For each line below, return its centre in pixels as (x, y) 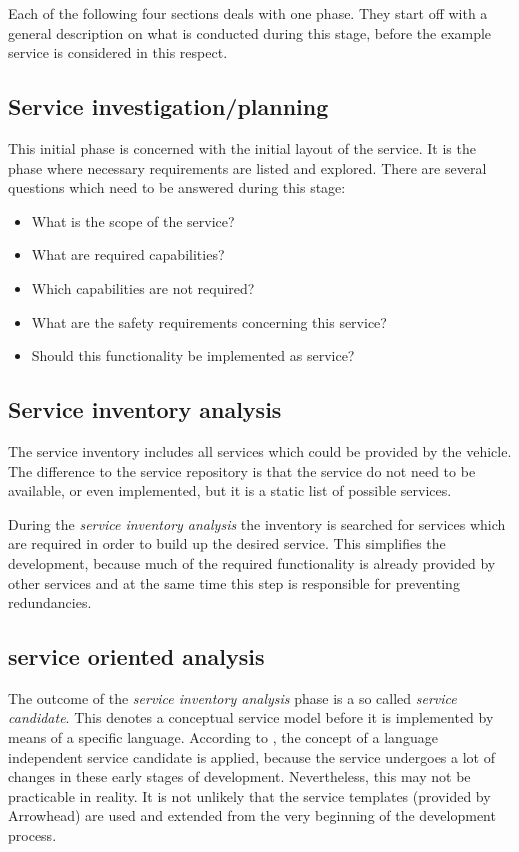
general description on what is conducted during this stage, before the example (250, 32)
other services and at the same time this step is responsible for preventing (234, 582)
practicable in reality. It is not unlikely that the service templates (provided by (249, 795)
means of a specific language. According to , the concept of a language (223, 737)
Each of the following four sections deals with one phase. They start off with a (248, 13)
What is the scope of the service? (133, 220)
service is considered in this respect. (118, 52)
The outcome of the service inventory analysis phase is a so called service (232, 697)
